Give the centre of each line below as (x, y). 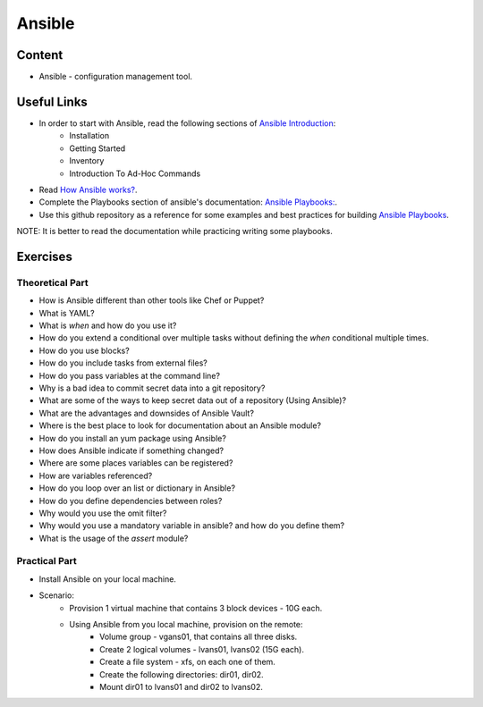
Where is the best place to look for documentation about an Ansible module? (180, 425)
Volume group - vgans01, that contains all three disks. (199, 637)
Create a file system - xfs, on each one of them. (188, 662)
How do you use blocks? (84, 350)
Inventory (87, 161)
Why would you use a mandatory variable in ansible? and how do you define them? (191, 526)
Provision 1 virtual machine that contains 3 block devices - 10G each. (196, 608)
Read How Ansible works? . (88, 189)
